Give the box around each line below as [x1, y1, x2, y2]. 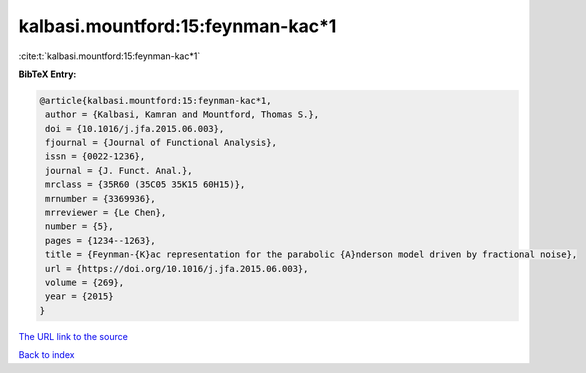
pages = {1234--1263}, [45, 235, 157, 246]
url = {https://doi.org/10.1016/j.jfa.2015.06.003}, [45, 263, 309, 274]
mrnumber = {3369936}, [45, 193, 157, 204]
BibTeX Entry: [18, 68, 77, 80]
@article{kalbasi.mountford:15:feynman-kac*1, [39, 95, 272, 106]
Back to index [18, 349, 75, 361]
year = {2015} [45, 291, 114, 302]
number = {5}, [45, 221, 114, 232]
